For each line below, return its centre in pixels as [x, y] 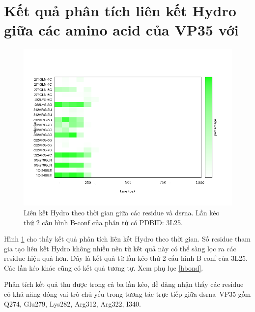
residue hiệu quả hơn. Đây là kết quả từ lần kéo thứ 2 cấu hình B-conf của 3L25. [126, 258]
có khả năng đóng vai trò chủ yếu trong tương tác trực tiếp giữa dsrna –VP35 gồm [127, 294]
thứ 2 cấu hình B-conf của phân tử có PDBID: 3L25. [103, 222]
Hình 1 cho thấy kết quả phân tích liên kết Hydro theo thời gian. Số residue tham [127, 239]
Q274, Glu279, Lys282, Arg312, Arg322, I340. [72, 303]
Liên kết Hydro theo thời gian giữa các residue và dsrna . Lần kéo [122, 212]
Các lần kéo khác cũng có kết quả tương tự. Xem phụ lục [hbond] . [104, 267]
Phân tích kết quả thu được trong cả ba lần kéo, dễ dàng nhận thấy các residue [124, 284]
